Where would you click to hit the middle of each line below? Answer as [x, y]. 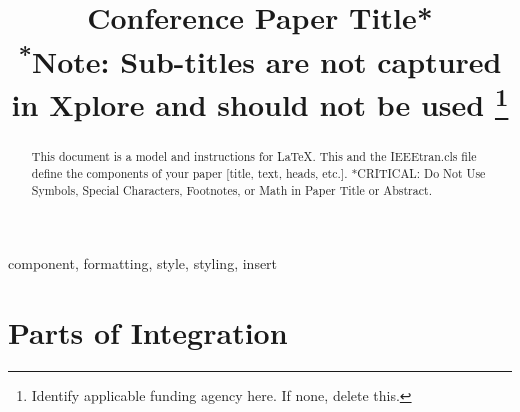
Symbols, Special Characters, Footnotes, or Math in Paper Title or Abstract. [231, 189]
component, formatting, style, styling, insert [143, 263]
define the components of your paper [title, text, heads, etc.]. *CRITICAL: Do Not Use [258, 172]
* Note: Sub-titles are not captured [260, 58]
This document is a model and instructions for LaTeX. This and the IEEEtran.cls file [254, 156]
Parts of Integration [148, 331]
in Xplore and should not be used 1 [260, 102]
